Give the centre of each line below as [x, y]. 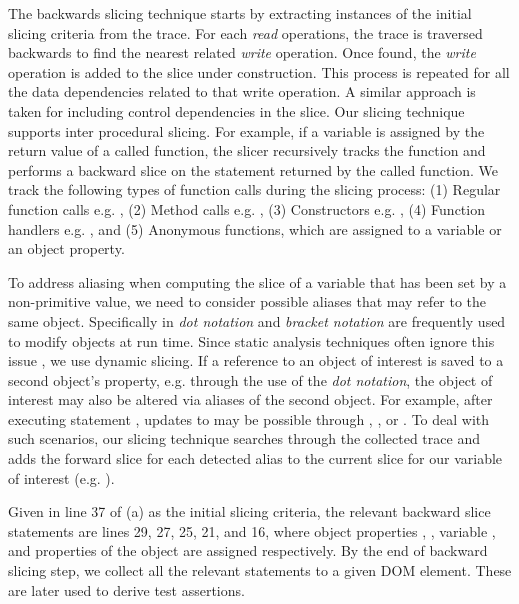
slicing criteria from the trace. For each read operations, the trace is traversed [245, 32]
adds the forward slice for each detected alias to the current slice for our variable [255, 458]
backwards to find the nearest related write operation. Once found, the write [242, 52]
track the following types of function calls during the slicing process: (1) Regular [254, 189]
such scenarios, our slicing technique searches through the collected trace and [244, 438]
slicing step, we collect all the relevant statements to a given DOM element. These [260, 570]
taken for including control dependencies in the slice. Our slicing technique [236, 110]
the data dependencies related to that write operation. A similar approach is [242, 91]
